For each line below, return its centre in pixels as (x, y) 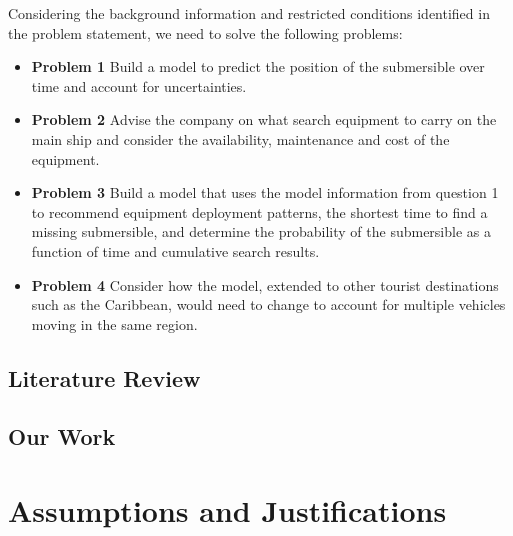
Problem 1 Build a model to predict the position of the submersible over (258, 66)
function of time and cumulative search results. (175, 250)
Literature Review (104, 377)
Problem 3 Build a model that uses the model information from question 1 (265, 192)
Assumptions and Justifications (227, 510)
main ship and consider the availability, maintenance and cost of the (240, 138)
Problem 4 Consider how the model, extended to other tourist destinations (265, 284)
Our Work (62, 436)
